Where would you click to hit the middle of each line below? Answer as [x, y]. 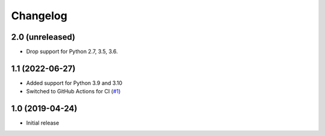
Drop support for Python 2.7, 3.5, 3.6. [72, 52]
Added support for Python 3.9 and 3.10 [74, 83]
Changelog [39, 16]
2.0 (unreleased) [43, 37]
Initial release [43, 123]
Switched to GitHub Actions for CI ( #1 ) [73, 91]
